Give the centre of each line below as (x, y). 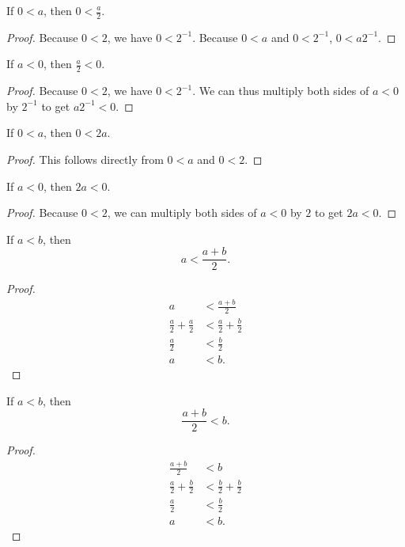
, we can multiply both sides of (182, 213)
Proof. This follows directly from (85, 160)
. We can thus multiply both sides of (281, 91)
